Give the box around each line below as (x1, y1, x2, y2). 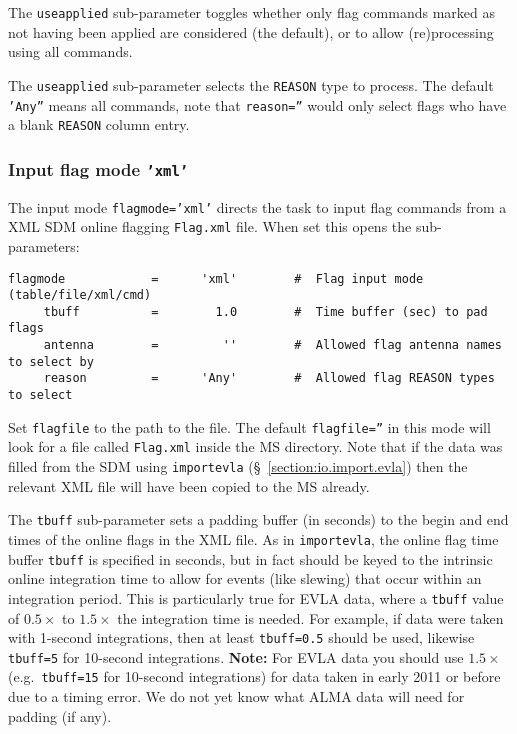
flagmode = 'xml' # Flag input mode (8, 271, 424, 286)
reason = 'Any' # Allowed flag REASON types (43, 371, 495, 386)
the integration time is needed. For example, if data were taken (117, 607, 504, 628)
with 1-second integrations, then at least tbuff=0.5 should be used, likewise (8, 627, 475, 648)
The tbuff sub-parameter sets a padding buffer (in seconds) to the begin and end (8, 509, 509, 530)
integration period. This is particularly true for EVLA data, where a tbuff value (8, 587, 504, 608)
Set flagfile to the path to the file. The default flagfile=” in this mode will (8, 416, 491, 437)
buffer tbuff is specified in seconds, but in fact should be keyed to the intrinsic (8, 548, 493, 569)
